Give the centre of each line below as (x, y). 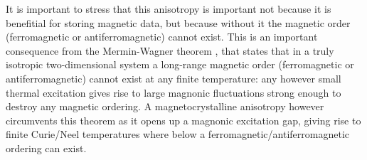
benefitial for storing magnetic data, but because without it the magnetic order (178, 22)
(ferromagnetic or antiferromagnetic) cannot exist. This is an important (162, 37)
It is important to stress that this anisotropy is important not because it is (169, 9)
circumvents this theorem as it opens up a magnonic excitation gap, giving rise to (183, 120)
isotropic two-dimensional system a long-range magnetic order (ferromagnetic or (180, 64)
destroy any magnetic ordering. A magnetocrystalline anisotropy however (165, 106)
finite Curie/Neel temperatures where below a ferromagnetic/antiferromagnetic (177, 134)
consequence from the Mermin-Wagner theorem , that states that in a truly (170, 50)
